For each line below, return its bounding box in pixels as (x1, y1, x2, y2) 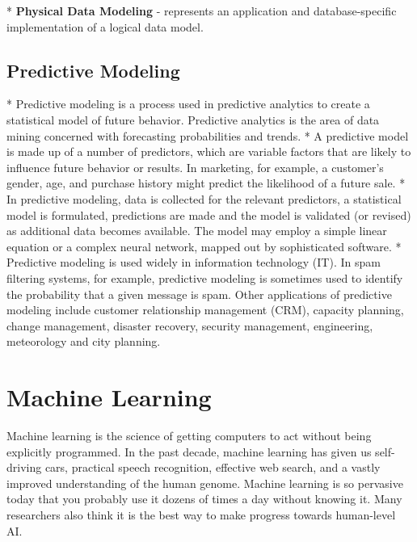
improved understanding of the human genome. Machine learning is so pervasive (6, 474, 403, 491)
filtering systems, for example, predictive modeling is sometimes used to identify (6, 269, 403, 286)
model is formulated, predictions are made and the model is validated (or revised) (6, 206, 411, 223)
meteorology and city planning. (6, 333, 161, 350)
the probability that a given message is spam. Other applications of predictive (6, 285, 392, 302)
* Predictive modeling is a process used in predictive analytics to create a (6, 95, 370, 112)
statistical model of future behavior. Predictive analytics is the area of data (6, 111, 380, 128)
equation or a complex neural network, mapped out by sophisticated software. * (6, 237, 402, 254)
